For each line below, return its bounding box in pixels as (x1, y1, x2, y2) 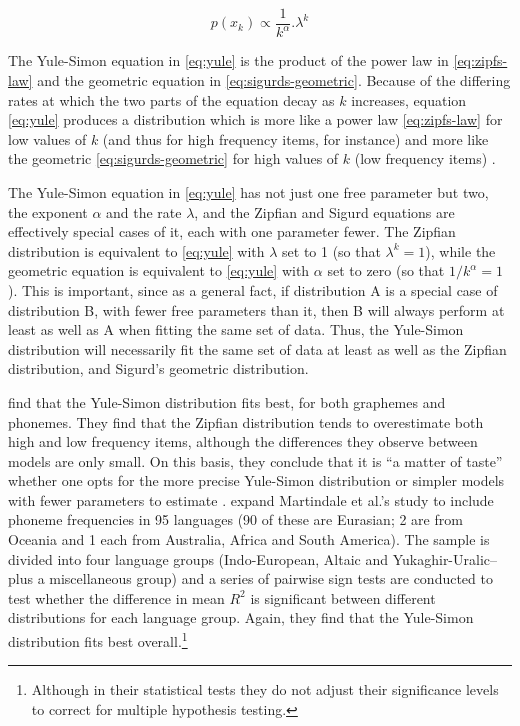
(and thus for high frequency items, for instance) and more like (102, 128, 489, 149)
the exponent (8, 201, 88, 222)
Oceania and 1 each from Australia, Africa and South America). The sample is (8, 529, 490, 550)
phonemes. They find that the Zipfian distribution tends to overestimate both (8, 411, 484, 432)
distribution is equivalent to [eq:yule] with (8, 240, 265, 261)
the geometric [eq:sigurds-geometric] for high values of (8, 148, 339, 169)
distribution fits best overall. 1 (8, 628, 188, 651)
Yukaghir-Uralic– (392, 548, 498, 569)
